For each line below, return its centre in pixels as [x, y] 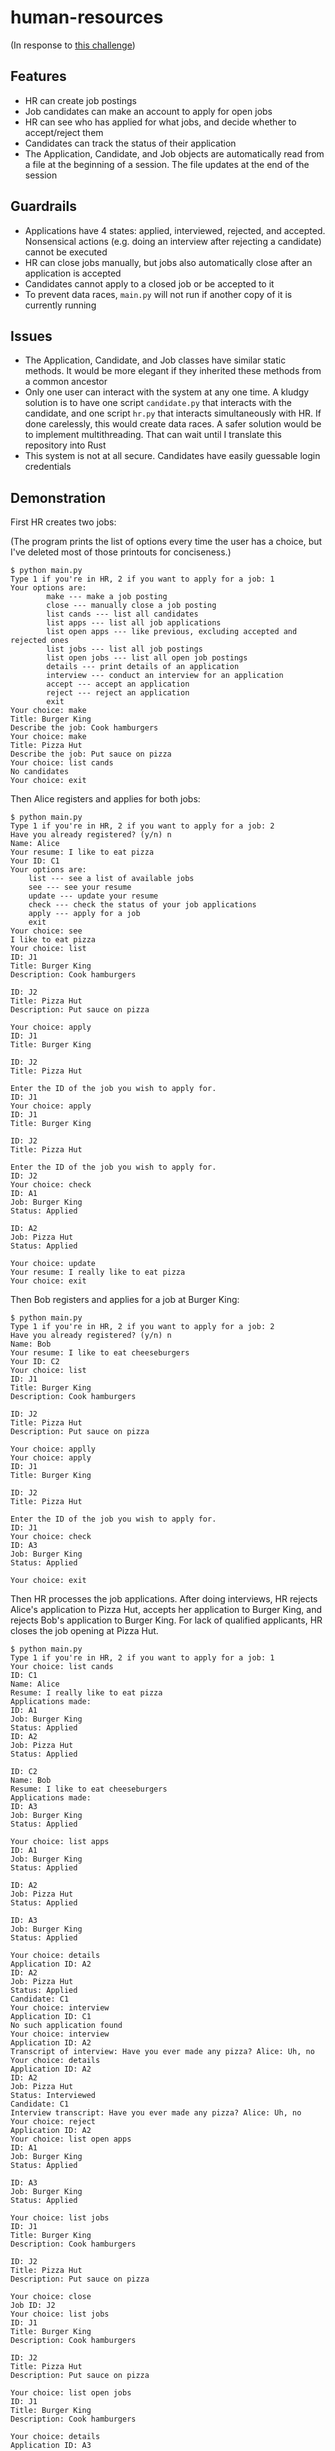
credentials [48, 467]
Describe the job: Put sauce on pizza [91, 754]
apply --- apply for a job [84, 914]
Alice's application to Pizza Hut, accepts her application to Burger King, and [166, 1610]
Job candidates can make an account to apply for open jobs [148, 111]
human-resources [87, 17]
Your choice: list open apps [71, 2139]
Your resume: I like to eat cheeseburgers [100, 1353]
